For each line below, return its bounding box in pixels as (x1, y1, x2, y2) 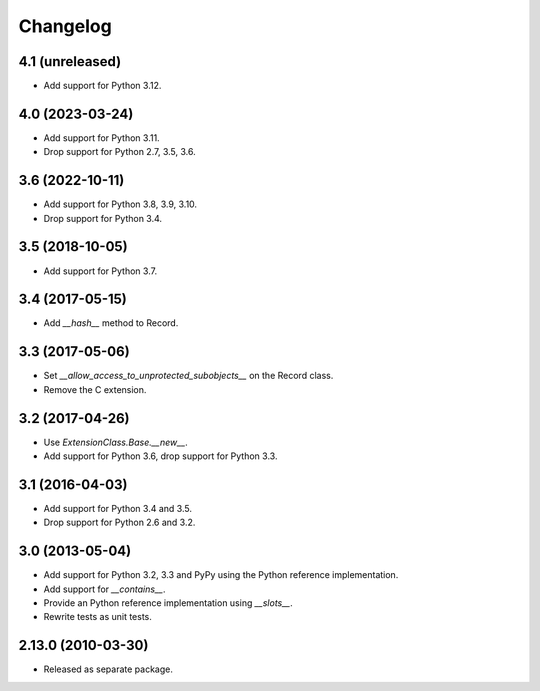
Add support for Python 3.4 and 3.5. (43, 502, 192, 514)
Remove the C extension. (43, 383, 147, 395)
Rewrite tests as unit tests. (43, 611, 152, 623)
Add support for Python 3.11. (43, 131, 160, 144)
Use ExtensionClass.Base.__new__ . (43, 436, 189, 448)
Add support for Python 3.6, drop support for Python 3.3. (43, 450, 278, 462)
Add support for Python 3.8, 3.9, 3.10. (43, 198, 198, 210)
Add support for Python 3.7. (43, 265, 158, 277)
